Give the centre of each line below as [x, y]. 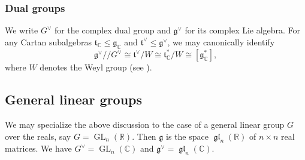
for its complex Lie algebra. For [243, 30]
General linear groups [74, 99]
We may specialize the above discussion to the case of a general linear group [145, 124]
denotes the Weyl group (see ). [96, 67]
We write [22, 30]
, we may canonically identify [221, 41]
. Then [144, 136]
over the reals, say [38, 136]
